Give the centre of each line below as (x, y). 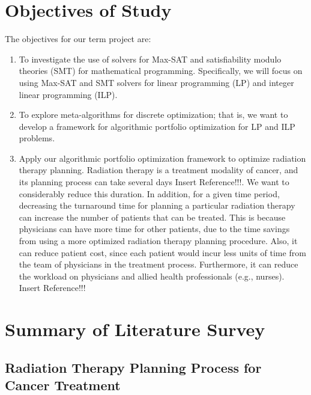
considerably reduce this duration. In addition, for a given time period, (149, 193)
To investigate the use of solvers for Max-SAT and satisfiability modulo (150, 59)
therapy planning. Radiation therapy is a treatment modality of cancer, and (159, 170)
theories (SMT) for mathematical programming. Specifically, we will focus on (161, 71)
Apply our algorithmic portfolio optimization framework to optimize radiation (162, 158)
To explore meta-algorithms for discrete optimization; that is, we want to (153, 115)
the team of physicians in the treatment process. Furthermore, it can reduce (159, 264)
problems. (37, 138)
